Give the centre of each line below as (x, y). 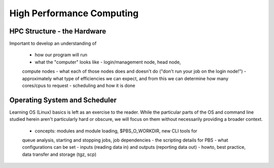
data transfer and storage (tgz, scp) (59, 154)
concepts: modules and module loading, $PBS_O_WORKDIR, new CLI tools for (116, 131)
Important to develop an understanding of (53, 44)
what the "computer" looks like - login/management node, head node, (108, 62)
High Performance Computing (74, 13)
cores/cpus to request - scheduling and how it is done (79, 86)
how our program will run (61, 55)
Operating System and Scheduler (63, 100)
